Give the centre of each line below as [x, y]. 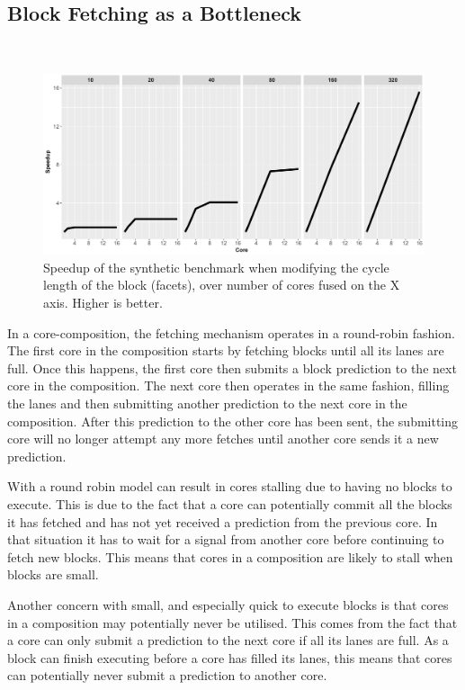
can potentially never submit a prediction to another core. [167, 675]
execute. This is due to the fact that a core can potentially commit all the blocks [230, 503]
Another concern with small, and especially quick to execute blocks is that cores [228, 604]
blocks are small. [53, 574]
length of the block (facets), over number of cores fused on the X [222, 285]
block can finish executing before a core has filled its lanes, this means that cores [230, 657]
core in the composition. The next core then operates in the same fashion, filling [228, 385]
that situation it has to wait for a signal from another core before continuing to [226, 539]
